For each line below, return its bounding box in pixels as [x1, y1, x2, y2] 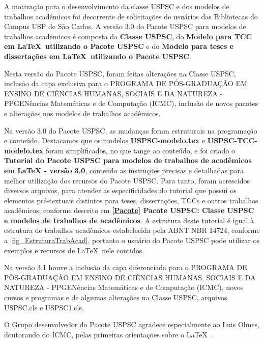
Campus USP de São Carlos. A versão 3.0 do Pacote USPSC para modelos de [4, 21, 246, 32]
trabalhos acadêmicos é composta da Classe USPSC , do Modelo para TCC [4, 31, 252, 41]
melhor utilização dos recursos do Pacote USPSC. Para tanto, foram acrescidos [4, 175, 250, 186]
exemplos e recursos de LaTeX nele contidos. [4, 245, 144, 255]
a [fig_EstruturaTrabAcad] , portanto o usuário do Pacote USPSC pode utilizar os [4, 235, 260, 246]
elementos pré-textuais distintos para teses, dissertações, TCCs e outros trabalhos [4, 195, 258, 205]
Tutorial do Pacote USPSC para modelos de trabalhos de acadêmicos [4, 155, 252, 166]
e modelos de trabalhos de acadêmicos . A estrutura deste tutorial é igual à [4, 215, 254, 225]
